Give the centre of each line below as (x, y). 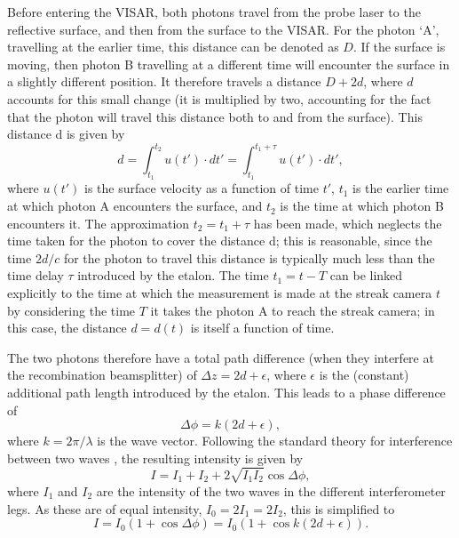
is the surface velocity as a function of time (202, 188)
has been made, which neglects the (348, 223)
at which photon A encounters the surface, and (135, 206)
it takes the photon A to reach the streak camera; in (293, 310)
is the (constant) (364, 375)
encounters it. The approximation (99, 223)
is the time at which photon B (362, 206)
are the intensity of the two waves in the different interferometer (271, 490)
